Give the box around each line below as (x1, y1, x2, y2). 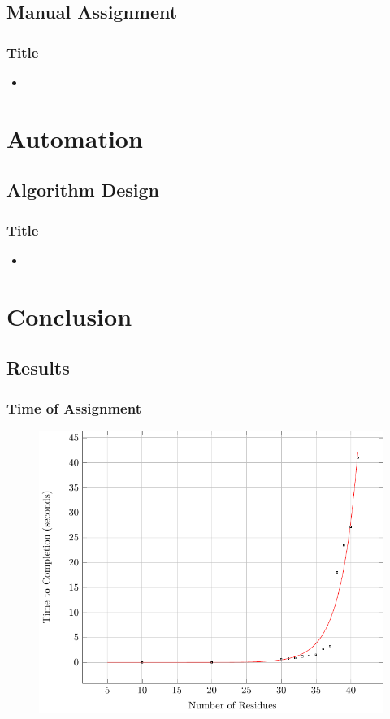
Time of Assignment (6, 397, 141, 418)
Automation (6, 121, 143, 154)
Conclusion (6, 299, 132, 332)
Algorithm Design (6, 177, 160, 202)
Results (6, 355, 70, 380)
